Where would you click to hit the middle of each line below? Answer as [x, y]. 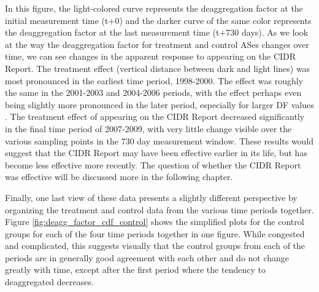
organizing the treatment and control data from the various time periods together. [159, 209]
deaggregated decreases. [49, 282]
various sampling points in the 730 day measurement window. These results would [159, 140]
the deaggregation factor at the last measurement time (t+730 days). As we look [157, 32]
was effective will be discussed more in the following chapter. [119, 177]
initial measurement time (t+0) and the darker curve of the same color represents [158, 20]
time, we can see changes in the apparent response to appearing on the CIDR [151, 56]
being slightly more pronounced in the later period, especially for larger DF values [159, 104]
